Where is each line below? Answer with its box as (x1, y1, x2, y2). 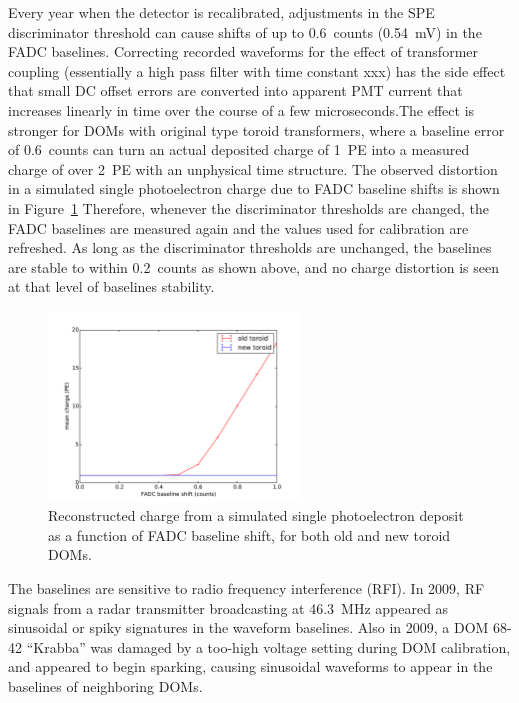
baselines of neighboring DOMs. (8, 676, 203, 697)
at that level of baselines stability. (8, 276, 215, 297)
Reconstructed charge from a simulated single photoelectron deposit (48, 505, 464, 526)
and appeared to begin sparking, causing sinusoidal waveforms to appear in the (8, 656, 493, 677)
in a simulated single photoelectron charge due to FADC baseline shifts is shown (8, 178, 500, 199)
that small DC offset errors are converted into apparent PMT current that (8, 80, 463, 101)
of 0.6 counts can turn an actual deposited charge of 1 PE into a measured (8, 139, 470, 160)
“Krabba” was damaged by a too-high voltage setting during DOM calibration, (26, 636, 511, 657)
